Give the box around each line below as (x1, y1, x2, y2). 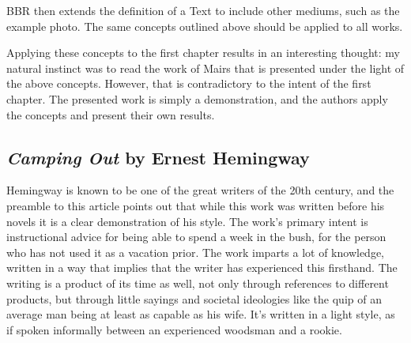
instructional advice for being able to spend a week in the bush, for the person (6, 228, 386, 245)
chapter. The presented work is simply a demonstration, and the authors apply (6, 90, 388, 107)
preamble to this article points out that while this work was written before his (6, 197, 385, 213)
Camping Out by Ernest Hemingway (6, 145, 310, 169)
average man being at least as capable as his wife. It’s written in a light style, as (6, 306, 395, 322)
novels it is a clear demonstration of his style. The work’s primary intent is (6, 213, 368, 229)
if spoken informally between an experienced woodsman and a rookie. (6, 321, 342, 337)
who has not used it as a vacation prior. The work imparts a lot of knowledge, (6, 243, 385, 260)
